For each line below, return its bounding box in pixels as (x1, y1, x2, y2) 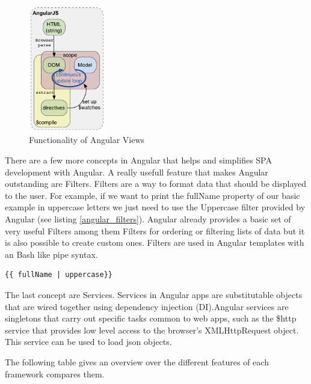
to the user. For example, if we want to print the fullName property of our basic (5, 189, 300, 201)
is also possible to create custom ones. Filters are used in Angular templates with (5, 236, 304, 249)
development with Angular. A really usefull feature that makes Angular (5, 165, 268, 178)
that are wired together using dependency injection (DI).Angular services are (5, 300, 289, 312)
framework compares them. (5, 367, 105, 380)
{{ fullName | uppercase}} (5, 270, 112, 279)
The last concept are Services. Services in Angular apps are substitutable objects (5, 288, 303, 300)
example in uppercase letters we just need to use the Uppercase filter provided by (5, 201, 306, 213)
